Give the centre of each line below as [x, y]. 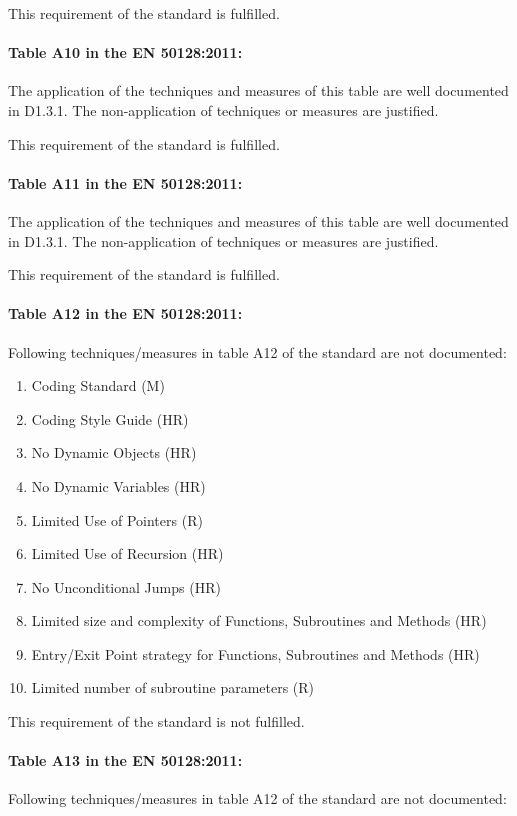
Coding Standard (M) [98, 385]
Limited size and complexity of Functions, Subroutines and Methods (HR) [259, 620]
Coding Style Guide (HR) [110, 418]
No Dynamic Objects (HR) [114, 452]
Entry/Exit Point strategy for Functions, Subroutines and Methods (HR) [255, 653]
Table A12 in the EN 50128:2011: [125, 313]
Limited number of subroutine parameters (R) [173, 687]
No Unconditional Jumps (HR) [126, 586]
